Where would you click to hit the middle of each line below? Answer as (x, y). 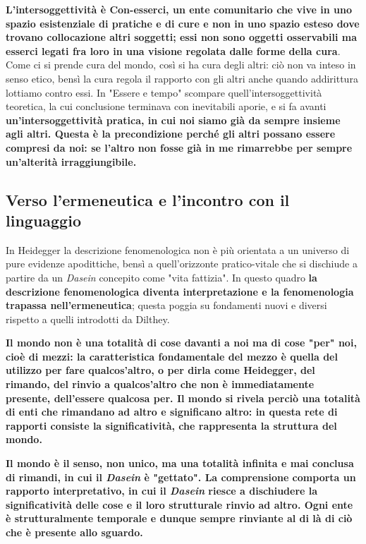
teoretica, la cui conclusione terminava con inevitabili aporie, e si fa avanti (166, 106)
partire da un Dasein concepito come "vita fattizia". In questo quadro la (161, 277)
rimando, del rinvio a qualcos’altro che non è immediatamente (160, 384)
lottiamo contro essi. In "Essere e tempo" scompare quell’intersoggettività (164, 92)
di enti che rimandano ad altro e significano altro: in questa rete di (172, 412)
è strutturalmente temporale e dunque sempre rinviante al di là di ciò (179, 518)
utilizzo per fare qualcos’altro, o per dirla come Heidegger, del (160, 370)
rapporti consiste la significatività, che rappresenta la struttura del (171, 425)
